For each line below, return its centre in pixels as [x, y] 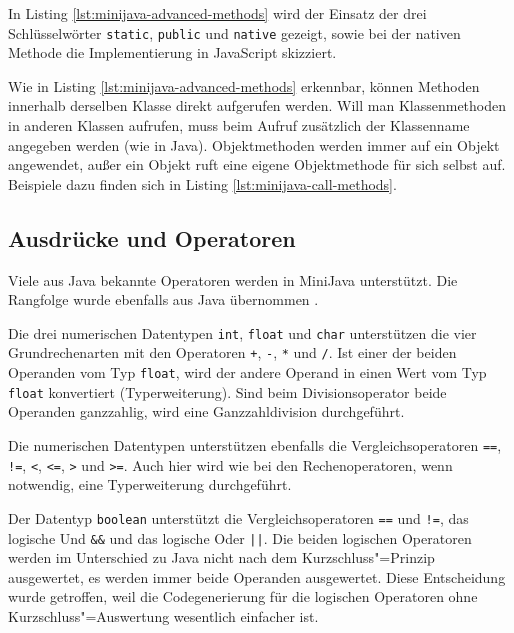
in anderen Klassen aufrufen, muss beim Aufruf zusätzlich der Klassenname [239, 125]
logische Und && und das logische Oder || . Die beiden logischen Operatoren [240, 537]
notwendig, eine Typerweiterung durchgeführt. [150, 484]
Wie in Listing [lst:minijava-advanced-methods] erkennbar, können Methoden [244, 85]
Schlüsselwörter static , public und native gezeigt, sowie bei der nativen [234, 32]
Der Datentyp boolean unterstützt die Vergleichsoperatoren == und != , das [238, 517]
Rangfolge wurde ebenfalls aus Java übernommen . [163, 299]
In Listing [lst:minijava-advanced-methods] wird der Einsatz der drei [217, 13]
